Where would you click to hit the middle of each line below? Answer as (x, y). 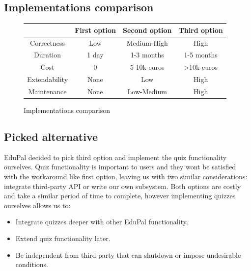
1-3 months (147, 55)
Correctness (48, 42)
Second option (147, 30)
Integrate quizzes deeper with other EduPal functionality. (102, 222)
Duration (47, 55)
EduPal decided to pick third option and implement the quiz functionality (115, 157)
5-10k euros (147, 67)
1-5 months (201, 55)
